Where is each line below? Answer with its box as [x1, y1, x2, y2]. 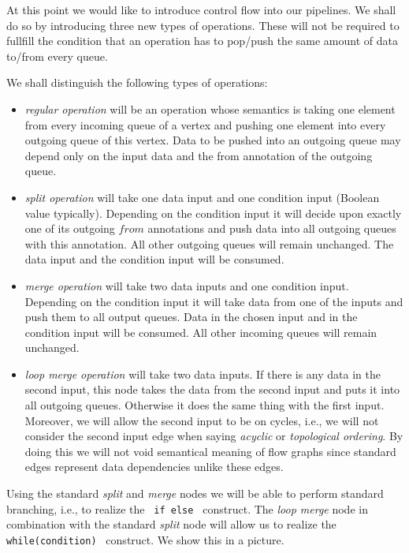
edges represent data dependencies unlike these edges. [24, 458, 284, 475]
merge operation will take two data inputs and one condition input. [24, 277, 349, 293]
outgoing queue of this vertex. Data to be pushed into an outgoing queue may [24, 132, 401, 148]
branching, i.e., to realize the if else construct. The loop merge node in [6, 500, 368, 517]
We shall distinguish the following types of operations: [6, 74, 268, 91]
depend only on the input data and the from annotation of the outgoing [24, 147, 373, 163]
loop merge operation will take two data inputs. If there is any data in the [24, 365, 381, 382]
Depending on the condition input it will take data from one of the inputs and [24, 293, 403, 309]
